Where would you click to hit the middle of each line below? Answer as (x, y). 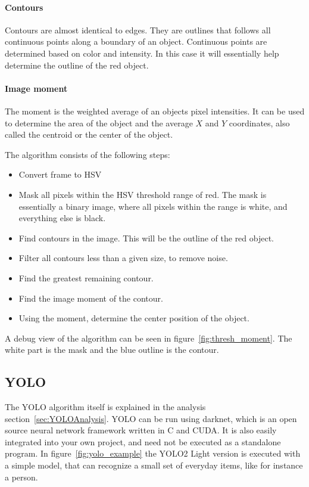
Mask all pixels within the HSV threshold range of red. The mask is (143, 194)
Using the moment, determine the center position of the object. (134, 318)
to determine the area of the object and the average (99, 122)
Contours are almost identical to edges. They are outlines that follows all (138, 30)
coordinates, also (259, 122)
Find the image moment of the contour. (91, 298)
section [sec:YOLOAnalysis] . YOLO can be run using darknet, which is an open (151, 418)
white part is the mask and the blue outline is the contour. (112, 350)
